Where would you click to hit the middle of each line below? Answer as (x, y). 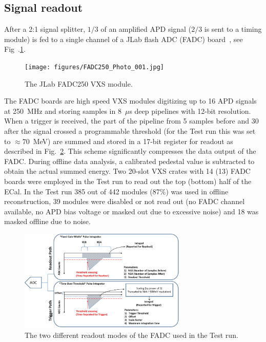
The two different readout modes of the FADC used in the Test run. (131, 335)
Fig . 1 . (15, 49)
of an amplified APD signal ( (146, 29)
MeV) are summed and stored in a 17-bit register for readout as (133, 141)
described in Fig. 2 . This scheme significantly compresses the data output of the (130, 151)
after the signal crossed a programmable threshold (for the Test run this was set (130, 131)
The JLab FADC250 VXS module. (79, 83)
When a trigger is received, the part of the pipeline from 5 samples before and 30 (131, 121)
